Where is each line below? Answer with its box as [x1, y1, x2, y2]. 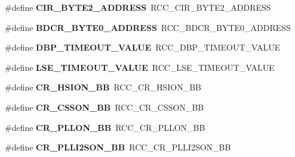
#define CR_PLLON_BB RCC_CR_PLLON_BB [5, 121, 205, 133]
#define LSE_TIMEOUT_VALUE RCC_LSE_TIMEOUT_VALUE [5, 61, 275, 73]
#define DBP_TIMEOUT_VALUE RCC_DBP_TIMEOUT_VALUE [5, 41, 281, 54]
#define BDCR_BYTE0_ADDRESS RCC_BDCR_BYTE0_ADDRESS [5, 21, 291, 33]
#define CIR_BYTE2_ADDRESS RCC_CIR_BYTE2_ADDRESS [5, 1, 271, 13]
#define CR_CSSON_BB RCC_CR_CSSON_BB [5, 101, 204, 113]
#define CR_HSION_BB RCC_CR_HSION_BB [5, 81, 202, 93]
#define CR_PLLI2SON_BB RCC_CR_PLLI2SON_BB [5, 141, 231, 153]
